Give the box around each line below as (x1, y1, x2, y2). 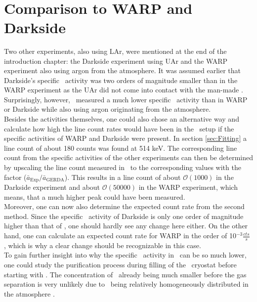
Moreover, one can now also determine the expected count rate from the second (4, 201, 245, 212)
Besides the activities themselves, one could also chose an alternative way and (4, 114, 239, 124)
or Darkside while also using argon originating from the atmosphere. (4, 104, 211, 114)
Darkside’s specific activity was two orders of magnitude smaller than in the (4, 75, 238, 85)
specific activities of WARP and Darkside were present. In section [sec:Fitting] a (4, 133, 247, 143)
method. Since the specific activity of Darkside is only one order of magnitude (4, 211, 244, 221)
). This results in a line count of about (64, 172, 181, 182)
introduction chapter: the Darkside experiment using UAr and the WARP (4, 55, 228, 66)
